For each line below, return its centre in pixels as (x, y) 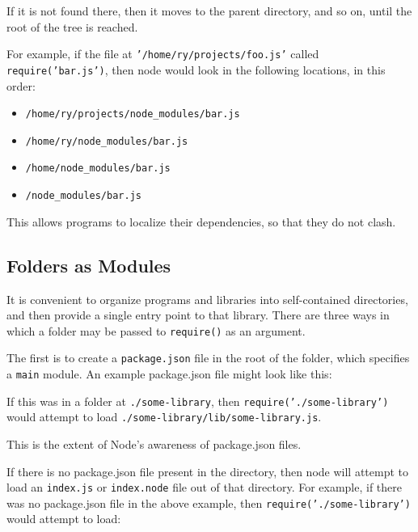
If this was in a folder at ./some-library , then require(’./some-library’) (198, 401)
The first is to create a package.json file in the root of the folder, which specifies (208, 358)
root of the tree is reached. (72, 26)
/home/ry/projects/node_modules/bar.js (133, 114)
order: (21, 85)
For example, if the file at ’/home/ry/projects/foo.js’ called (163, 54)
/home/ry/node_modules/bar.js (107, 141)
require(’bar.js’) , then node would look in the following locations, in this (196, 69)
